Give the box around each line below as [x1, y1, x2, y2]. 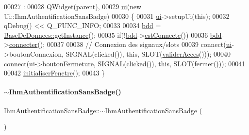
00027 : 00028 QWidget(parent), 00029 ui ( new [4, 1, 142, 11]
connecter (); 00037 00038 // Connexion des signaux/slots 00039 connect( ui [9, 39, 232, 49]
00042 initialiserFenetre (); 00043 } [4, 68, 105, 78]
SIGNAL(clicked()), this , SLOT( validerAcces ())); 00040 [66, 48, 231, 59]
